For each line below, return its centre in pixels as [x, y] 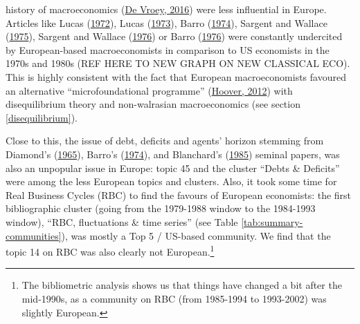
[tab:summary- [272, 221]
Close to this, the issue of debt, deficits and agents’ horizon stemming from [165, 141]
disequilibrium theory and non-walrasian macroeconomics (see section [153, 104]
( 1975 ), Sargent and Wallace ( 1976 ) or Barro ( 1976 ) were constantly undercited [174, 36]
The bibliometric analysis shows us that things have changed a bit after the [182, 285]
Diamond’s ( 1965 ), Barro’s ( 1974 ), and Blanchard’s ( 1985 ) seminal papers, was [173, 154]
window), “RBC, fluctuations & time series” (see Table [122, 221]
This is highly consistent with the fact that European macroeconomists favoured [176, 76]
